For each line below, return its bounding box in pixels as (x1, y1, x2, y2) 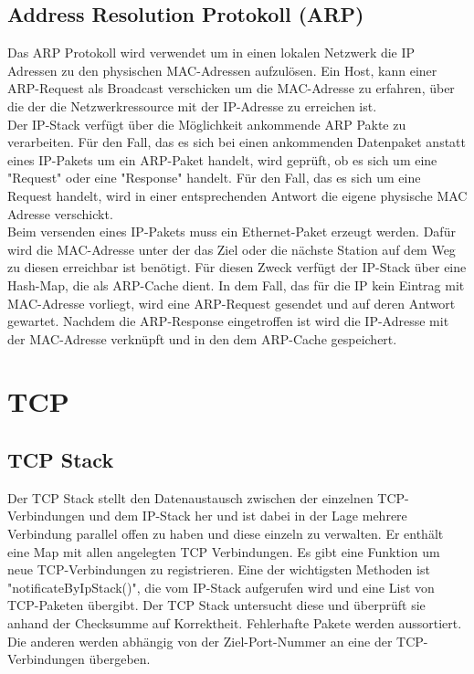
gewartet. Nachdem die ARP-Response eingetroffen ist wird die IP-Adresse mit (7, 311, 449, 331)
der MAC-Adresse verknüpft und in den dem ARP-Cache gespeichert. (7, 329, 397, 348)
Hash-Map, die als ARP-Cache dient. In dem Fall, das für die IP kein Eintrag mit (7, 275, 465, 294)
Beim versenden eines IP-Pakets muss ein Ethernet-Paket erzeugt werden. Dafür (7, 222, 456, 241)
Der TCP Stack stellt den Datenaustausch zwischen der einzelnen (7, 488, 374, 507)
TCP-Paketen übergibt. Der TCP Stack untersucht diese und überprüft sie (7, 595, 426, 615)
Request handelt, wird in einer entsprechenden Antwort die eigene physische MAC (7, 185, 468, 205)
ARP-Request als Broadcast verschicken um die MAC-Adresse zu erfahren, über (7, 79, 455, 98)
